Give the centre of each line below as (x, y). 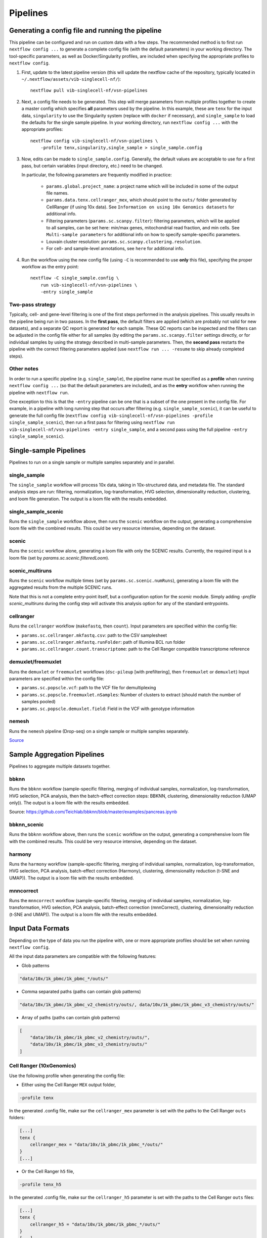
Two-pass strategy (33, 305)
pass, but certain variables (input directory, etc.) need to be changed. (92, 165)
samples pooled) (39, 702)
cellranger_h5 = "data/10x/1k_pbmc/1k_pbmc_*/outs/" (95, 1224)
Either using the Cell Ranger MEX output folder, (69, 1084)
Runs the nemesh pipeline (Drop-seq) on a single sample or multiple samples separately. (99, 731)
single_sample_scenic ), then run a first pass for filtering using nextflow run (92, 422)
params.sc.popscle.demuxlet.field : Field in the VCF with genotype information (108, 709)
